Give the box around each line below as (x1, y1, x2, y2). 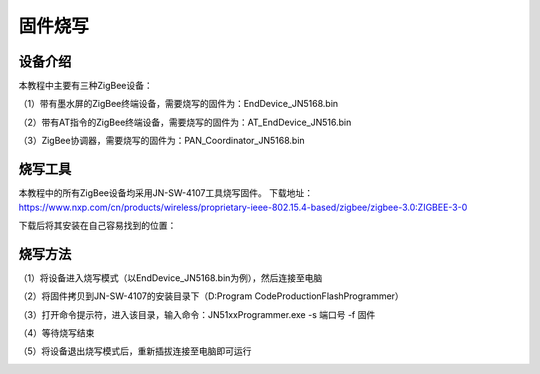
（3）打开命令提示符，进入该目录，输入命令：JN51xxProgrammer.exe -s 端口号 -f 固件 (18, 308, 376, 320)
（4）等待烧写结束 (18, 327, 95, 339)
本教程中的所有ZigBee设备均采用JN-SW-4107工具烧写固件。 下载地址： (18, 187, 314, 199)
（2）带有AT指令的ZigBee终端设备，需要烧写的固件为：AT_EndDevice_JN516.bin (18, 116, 352, 128)
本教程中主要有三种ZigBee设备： (18, 80, 154, 92)
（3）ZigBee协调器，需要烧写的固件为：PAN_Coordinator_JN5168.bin (18, 135, 305, 147)
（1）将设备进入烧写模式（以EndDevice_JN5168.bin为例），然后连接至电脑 (18, 271, 323, 284)
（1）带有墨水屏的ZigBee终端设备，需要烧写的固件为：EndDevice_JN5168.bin (18, 98, 339, 110)
